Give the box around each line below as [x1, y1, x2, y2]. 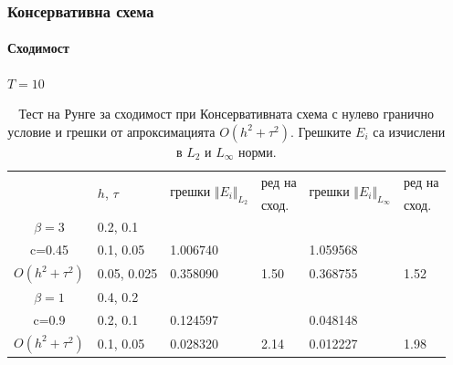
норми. [238, 141, 277, 161]
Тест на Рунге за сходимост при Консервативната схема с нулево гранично [18, 104, 434, 123]
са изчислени [373, 121, 446, 141]
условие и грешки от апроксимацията [7, 121, 216, 141]
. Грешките [290, 121, 352, 141]
